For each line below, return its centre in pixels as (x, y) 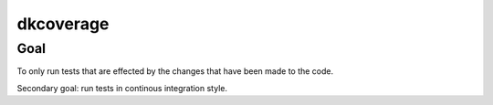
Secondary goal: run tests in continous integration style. (122, 88)
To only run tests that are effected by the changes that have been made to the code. (175, 71)
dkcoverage (63, 24)
